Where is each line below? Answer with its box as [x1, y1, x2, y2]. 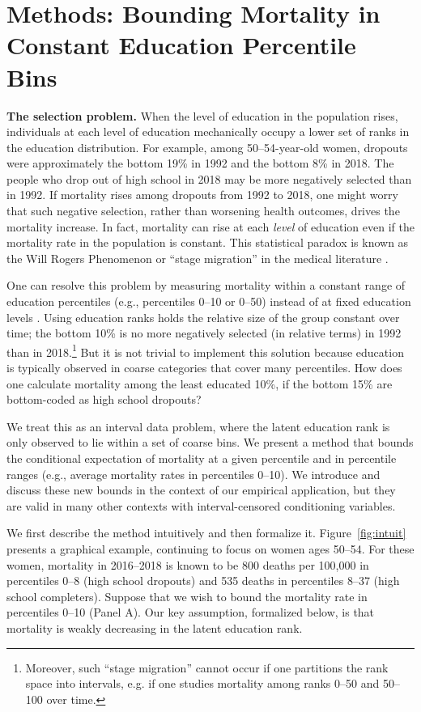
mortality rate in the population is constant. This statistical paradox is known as [6, 234, 409, 251]
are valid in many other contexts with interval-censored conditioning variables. [6, 497, 396, 514]
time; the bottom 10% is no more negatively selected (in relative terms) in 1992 [6, 324, 402, 341]
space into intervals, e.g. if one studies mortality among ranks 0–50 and [25, 675, 380, 692]
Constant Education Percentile [6, 28, 356, 61]
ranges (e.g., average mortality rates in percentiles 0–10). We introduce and [6, 465, 381, 482]
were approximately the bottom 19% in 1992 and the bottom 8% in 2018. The [6, 155, 394, 172]
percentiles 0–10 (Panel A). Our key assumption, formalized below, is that [6, 604, 375, 621]
